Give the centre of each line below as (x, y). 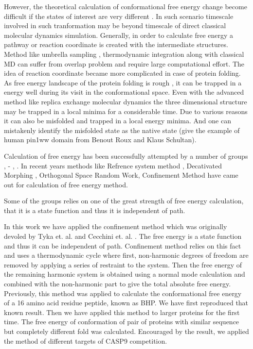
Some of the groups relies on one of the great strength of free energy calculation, (124, 201)
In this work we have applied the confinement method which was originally (116, 226)
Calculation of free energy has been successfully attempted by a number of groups (126, 156)
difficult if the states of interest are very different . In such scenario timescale (119, 16)
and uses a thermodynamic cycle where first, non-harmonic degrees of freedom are (126, 255)
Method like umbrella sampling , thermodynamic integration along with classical (124, 54)
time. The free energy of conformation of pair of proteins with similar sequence (122, 322)
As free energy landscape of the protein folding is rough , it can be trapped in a (123, 82)
